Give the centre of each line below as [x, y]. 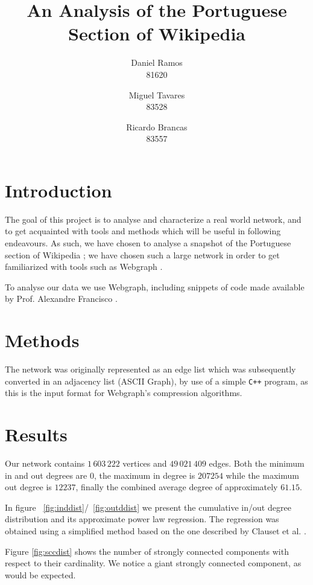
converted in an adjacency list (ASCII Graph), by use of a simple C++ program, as [156, 381]
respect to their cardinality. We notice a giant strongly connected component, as [153, 563]
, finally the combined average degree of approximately [177, 487]
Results [36, 434]
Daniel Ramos [157, 62]
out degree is [28, 487]
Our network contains [45, 463]
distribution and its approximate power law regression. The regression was [142, 519]
